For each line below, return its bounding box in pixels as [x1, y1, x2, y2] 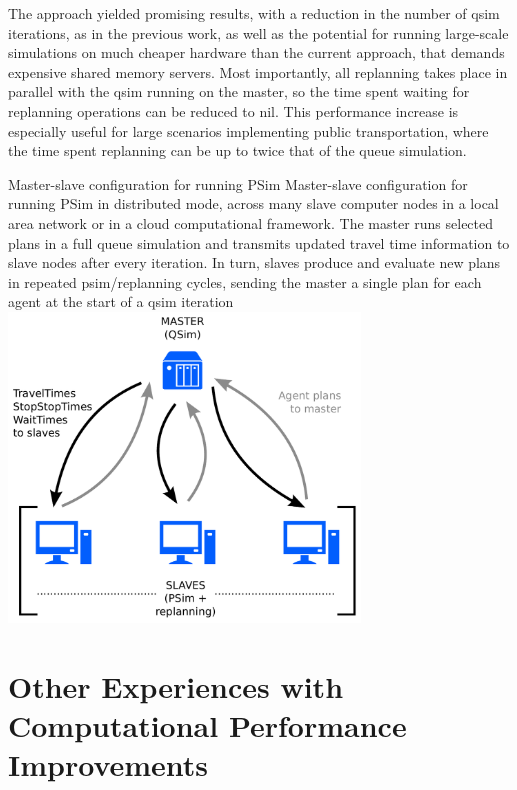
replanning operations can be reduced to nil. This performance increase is [8, 100, 459, 121]
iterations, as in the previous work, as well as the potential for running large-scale [8, 22, 509, 43]
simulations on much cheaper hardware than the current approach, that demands [8, 42, 505, 63]
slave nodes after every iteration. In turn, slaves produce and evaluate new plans [8, 252, 501, 273]
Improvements [8, 744, 209, 785]
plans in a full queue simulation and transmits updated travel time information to [8, 232, 510, 253]
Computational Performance [8, 704, 407, 745]
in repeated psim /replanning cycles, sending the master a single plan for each [8, 271, 482, 292]
